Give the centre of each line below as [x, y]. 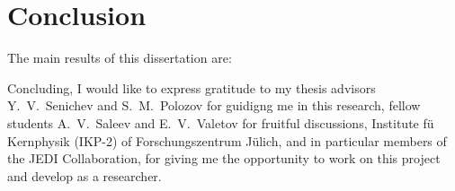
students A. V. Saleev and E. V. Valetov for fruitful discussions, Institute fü [221, 122]
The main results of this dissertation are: [120, 58]
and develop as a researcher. [85, 175]
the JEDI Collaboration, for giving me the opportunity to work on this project [224, 158]
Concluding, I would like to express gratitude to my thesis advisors [192, 87]
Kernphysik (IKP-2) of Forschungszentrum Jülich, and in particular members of [227, 140]
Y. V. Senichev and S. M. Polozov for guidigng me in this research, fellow [214, 105]
